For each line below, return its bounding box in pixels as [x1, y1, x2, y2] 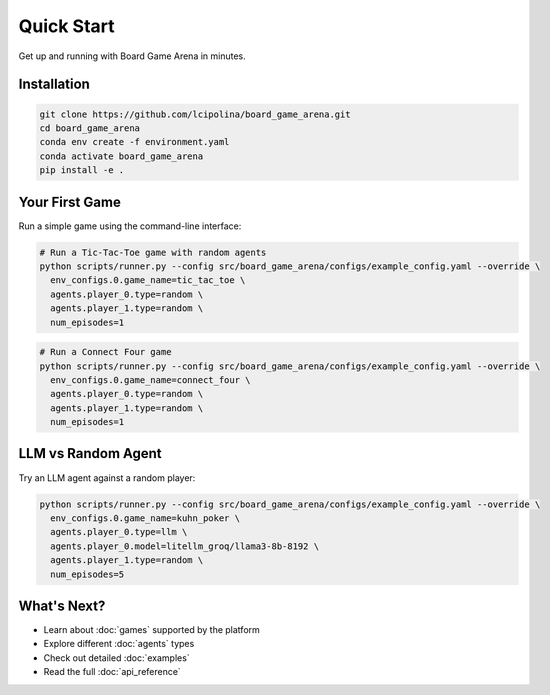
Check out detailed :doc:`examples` [43, 651, 190, 664]
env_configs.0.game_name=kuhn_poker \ [50, 512, 240, 524]
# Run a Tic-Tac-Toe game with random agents [39, 246, 267, 258]
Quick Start [18, 15, 115, 37]
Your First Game [18, 193, 122, 210]
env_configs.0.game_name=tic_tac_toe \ [50, 275, 246, 286]
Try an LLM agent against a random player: [18, 471, 196, 484]
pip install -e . [39, 165, 125, 176]
